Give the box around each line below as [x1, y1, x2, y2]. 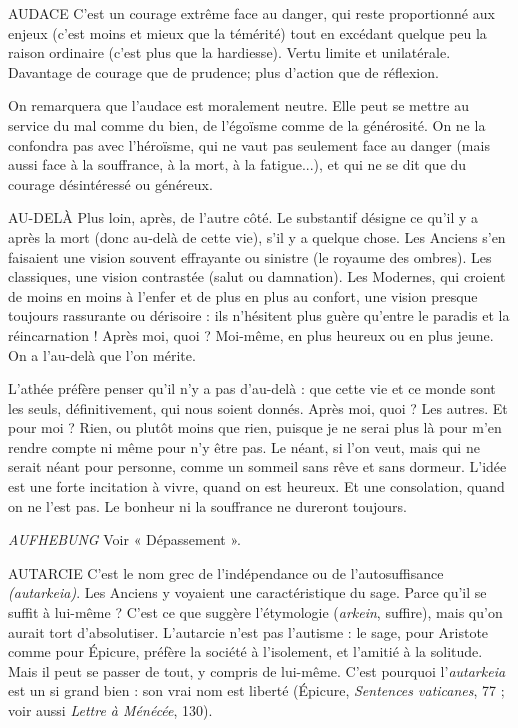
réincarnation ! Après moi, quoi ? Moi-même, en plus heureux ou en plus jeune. [8, 324, 494, 345]
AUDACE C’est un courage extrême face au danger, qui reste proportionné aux [8, 3, 495, 23]
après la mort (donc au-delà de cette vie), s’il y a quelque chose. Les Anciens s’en [8, 226, 506, 247]
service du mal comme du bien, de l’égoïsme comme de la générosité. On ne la [8, 114, 486, 135]
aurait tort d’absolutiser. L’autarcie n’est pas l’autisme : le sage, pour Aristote [8, 621, 489, 642]
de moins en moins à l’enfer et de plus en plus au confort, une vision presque [8, 285, 478, 306]
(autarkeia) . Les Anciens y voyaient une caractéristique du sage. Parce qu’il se [8, 582, 487, 603]
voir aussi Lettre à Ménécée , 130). [8, 700, 213, 720]
